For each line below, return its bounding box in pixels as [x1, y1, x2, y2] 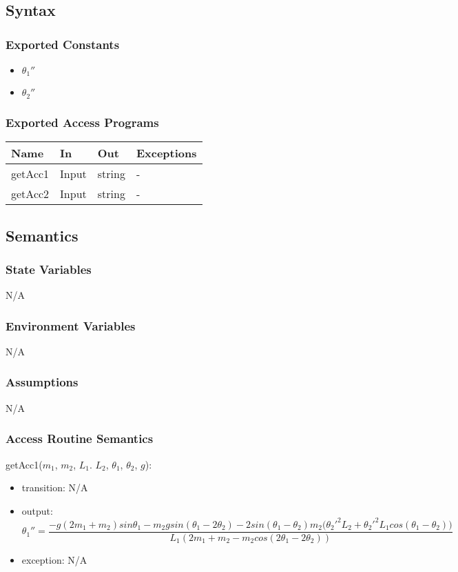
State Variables [6, 260, 92, 277]
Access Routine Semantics [6, 430, 154, 447]
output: [21, 503, 53, 517]
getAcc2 [11, 186, 50, 202]
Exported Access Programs [6, 113, 159, 130]
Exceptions [136, 145, 197, 161]
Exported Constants [6, 35, 120, 52]
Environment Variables [6, 317, 136, 334]
